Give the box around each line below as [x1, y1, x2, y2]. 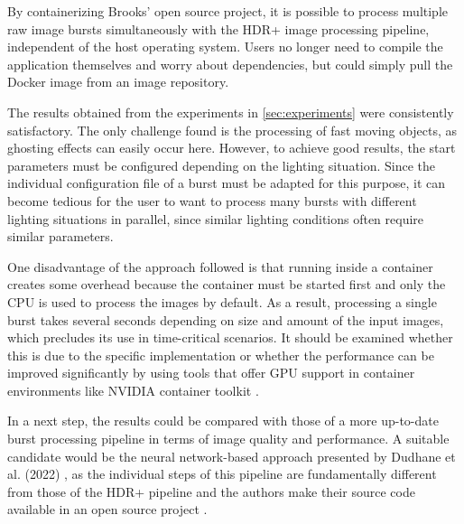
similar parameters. [7, 227, 114, 246]
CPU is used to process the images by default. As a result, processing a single [7, 292, 437, 311]
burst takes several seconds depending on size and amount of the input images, [7, 310, 444, 329]
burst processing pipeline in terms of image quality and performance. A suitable [7, 429, 450, 448]
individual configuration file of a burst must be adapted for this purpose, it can [7, 173, 446, 192]
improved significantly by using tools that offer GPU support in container [7, 363, 415, 382]
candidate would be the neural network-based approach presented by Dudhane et [7, 446, 456, 465]
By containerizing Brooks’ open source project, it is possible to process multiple [7, 2, 449, 20]
